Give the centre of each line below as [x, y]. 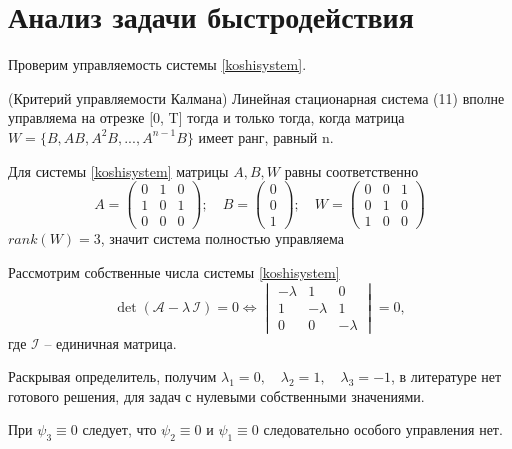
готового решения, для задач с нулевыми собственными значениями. [216, 395]
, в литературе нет [446, 376]
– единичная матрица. [110, 342]
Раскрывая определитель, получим [112, 376]
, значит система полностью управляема [222, 238]
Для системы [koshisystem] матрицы [118, 170]
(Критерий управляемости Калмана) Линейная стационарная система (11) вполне [256, 97]
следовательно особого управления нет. [383, 429]
